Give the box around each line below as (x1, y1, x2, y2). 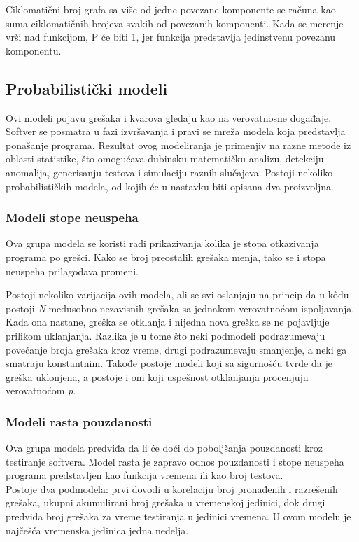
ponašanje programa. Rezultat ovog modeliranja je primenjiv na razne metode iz (6, 137, 351, 152)
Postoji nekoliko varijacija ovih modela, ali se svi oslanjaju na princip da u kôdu (6, 287, 349, 302)
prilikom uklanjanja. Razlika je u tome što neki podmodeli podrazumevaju (6, 328, 325, 342)
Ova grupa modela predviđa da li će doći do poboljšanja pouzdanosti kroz (6, 440, 323, 455)
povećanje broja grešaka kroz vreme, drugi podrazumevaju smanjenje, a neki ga (6, 342, 347, 356)
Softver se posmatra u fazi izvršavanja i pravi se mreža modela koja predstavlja (6, 124, 346, 139)
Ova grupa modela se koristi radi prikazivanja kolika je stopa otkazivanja (6, 236, 319, 251)
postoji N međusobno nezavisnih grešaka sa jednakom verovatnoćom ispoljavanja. (6, 300, 355, 315)
